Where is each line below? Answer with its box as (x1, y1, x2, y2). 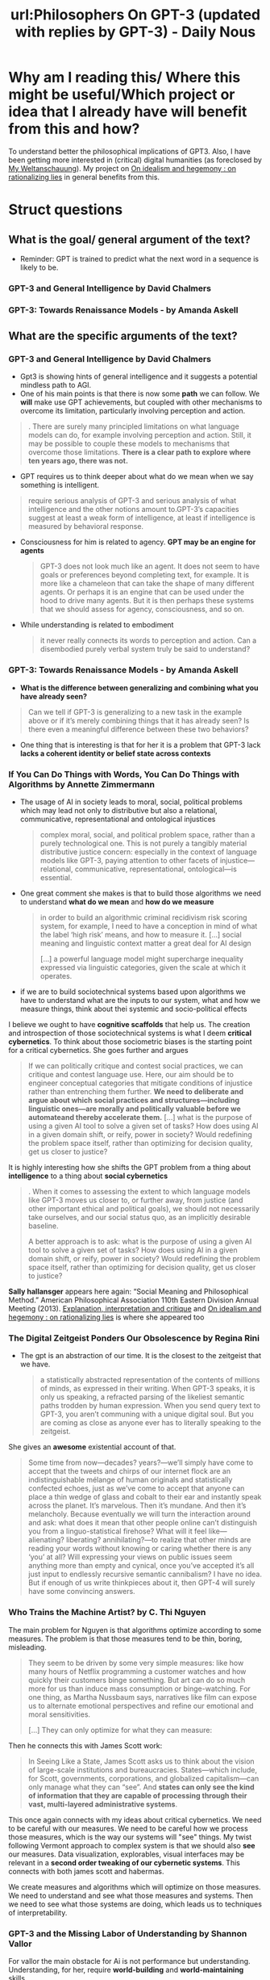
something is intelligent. (19, 480, 99, 490)
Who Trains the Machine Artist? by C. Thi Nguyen (8, 1607, 206, 1618)
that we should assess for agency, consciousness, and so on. (39, 604, 244, 615)
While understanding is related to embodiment (19, 620, 174, 630)
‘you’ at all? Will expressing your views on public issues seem (27, 1552, 232, 1562)
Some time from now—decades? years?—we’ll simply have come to (27, 1458, 254, 1467)
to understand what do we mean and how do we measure (19, 897, 214, 907)
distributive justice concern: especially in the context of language (39, 847, 258, 857)
